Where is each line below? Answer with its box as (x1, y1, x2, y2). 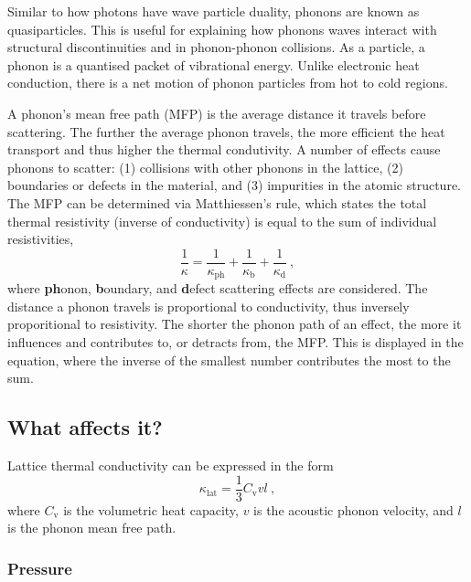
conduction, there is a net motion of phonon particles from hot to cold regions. (7, 73, 448, 92)
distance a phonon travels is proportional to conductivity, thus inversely (7, 296, 410, 315)
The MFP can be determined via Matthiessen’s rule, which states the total (7, 193, 427, 212)
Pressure (7, 556, 72, 579)
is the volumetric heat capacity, (63, 500, 239, 519)
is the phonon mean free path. (7, 518, 177, 537)
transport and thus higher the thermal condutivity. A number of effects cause (7, 140, 441, 159)
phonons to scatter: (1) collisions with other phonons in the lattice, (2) (7, 157, 403, 176)
